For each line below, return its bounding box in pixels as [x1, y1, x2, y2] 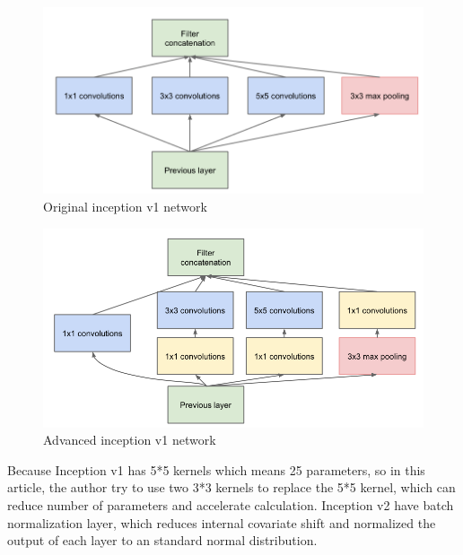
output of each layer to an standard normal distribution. [7, 531, 318, 550]
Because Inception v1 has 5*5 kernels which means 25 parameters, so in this [7, 460, 425, 479]
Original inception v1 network [43, 196, 207, 215]
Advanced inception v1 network [43, 430, 216, 449]
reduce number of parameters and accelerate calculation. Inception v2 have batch [7, 495, 454, 514]
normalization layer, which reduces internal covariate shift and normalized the [7, 513, 436, 532]
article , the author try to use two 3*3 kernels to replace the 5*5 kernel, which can [7, 478, 456, 497]
